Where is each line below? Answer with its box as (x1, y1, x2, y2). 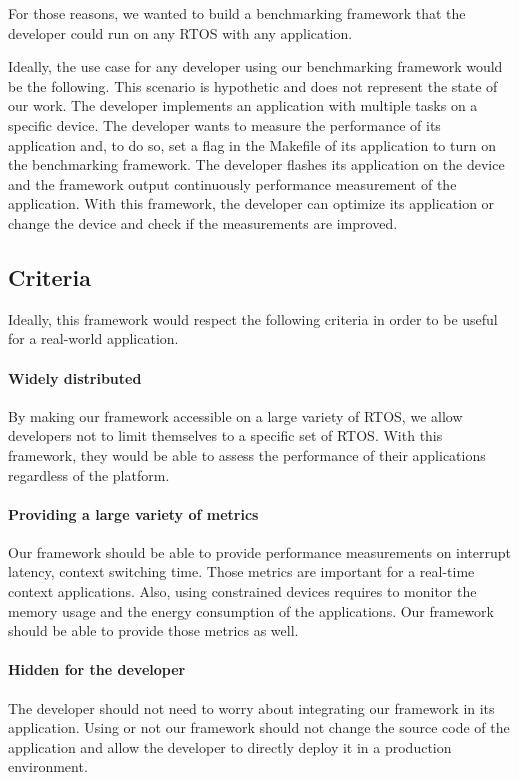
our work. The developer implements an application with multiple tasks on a (8, 95, 478, 116)
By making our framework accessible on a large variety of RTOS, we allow (8, 405, 463, 426)
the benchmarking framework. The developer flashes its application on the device (8, 154, 505, 175)
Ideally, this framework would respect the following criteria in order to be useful (8, 308, 498, 329)
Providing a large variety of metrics (8, 503, 259, 524)
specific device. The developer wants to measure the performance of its (8, 114, 441, 135)
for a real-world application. (8, 328, 179, 349)
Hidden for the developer (8, 659, 186, 680)
